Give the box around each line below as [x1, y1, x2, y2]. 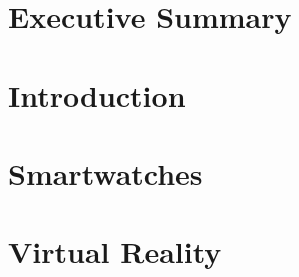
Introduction [8, 74, 186, 115]
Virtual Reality [8, 231, 222, 272]
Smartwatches [8, 152, 203, 193]
